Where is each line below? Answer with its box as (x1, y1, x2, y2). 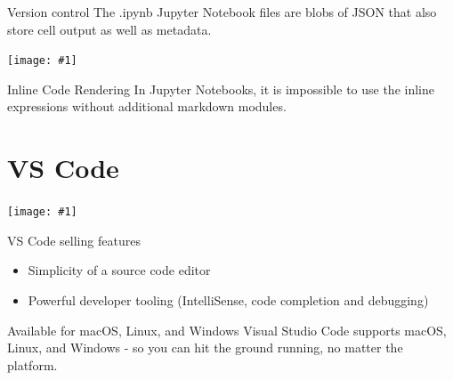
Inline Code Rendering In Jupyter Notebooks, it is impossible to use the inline (7, 79, 434, 98)
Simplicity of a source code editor (28, 261, 211, 279)
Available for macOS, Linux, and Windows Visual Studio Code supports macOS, (7, 320, 447, 339)
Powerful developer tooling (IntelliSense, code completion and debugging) (28, 291, 429, 309)
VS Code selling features (7, 230, 141, 249)
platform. (7, 355, 58, 374)
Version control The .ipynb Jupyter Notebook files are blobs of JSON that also (7, 3, 437, 20)
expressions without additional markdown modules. (7, 97, 287, 116)
